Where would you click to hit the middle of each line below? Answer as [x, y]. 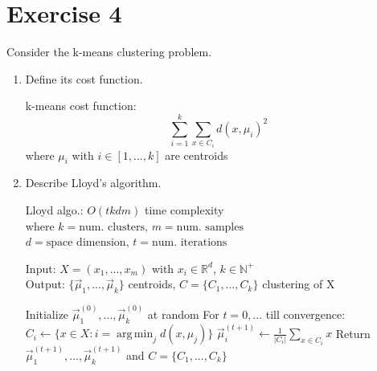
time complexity [184, 210]
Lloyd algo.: [54, 210]
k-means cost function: [81, 106]
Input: [41, 268]
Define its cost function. [84, 78]
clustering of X [299, 284]
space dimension [86, 243]
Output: [45, 284]
